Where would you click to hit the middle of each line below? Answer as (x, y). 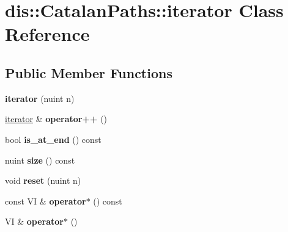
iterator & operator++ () (56, 119)
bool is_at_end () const (53, 139)
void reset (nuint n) (43, 180)
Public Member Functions (89, 72)
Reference (47, 34)
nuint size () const (40, 160)
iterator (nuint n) (40, 98)
